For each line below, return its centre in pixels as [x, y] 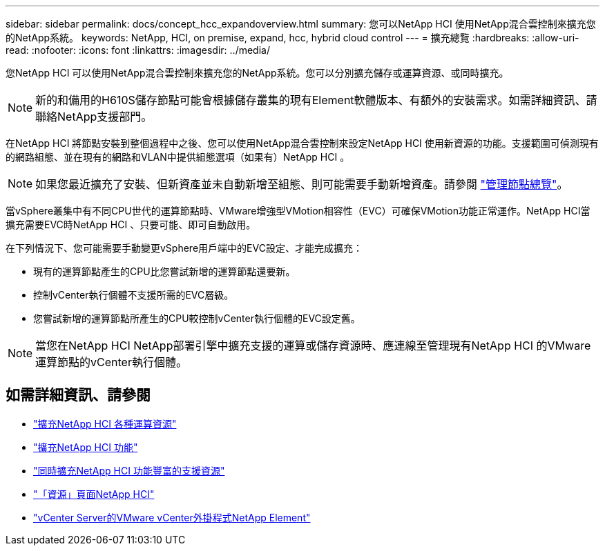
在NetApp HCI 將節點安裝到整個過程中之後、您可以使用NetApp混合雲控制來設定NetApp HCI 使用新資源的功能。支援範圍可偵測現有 [302, 143]
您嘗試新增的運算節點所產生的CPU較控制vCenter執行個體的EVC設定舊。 [197, 318]
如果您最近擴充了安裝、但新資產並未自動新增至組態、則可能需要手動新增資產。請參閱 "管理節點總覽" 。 [302, 184]
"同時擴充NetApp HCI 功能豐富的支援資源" [129, 470]
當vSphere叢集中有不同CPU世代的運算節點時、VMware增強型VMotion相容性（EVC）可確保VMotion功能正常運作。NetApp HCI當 [298, 211]
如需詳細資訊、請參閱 [78, 395]
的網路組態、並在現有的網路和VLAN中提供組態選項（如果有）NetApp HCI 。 [178, 157]
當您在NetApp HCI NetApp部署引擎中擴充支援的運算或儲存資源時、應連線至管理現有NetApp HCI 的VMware [313, 345]
